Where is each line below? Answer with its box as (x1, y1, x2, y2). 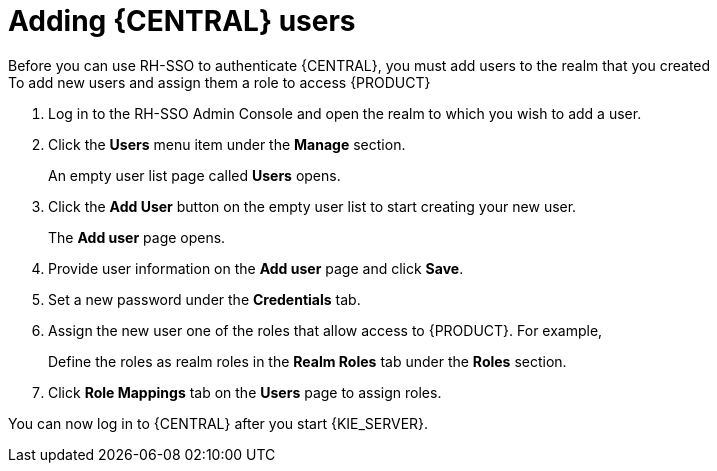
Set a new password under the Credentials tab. (48, 290, 361, 308)
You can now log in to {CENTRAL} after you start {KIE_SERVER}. (8, 414, 429, 432)
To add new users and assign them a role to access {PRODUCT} (8, 73, 431, 91)
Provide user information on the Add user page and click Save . (48, 259, 464, 277)
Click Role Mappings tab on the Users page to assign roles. (48, 383, 442, 401)
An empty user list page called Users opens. (48, 166, 341, 184)
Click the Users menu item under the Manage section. (48, 135, 406, 153)
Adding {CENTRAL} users (8, 4, 356, 38)
